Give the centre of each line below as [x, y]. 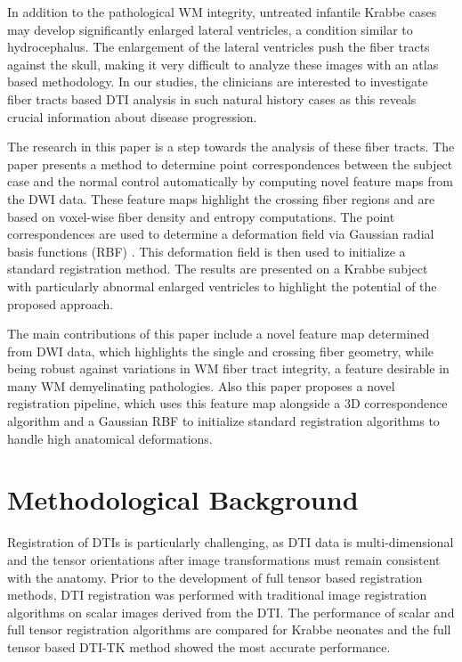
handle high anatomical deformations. [110, 438]
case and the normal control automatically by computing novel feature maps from [230, 181]
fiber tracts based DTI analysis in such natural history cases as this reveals [212, 98]
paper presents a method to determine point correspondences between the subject [230, 163]
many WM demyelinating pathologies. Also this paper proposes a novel [201, 385]
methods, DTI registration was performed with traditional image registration [217, 595]
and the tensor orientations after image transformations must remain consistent [224, 559]
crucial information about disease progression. [132, 116]
